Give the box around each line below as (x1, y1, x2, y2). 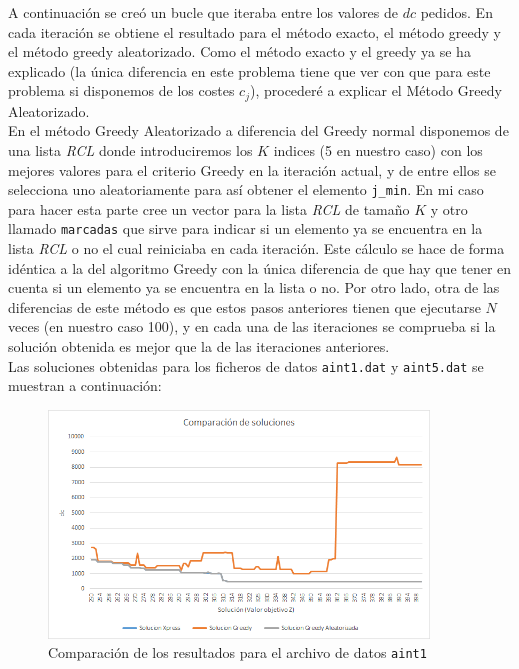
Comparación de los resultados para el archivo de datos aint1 (48, 642, 427, 663)
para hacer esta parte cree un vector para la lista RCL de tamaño (8, 198, 410, 219)
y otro (430, 198, 468, 219)
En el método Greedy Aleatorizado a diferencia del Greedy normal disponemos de (8, 120, 509, 141)
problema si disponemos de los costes (8, 80, 235, 101)
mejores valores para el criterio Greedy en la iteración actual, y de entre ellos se (8, 159, 496, 180)
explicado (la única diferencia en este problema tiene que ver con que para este (8, 60, 491, 81)
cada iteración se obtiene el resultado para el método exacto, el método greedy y (8, 21, 501, 42)
